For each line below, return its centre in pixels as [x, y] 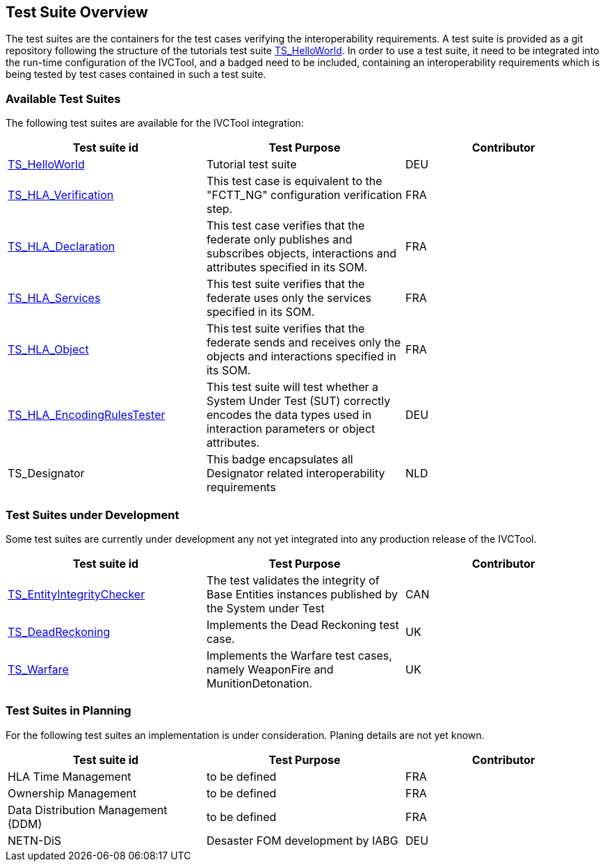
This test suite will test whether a [292, 387]
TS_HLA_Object [48, 350]
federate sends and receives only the [304, 343]
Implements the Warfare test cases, [299, 655]
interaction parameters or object [291, 429]
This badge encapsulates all [280, 460]
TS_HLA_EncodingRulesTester [87, 415]
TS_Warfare [38, 669]
